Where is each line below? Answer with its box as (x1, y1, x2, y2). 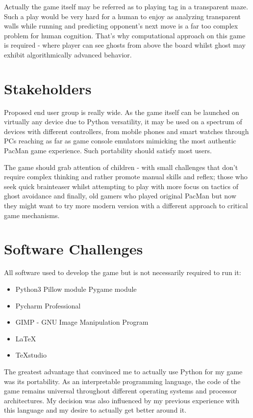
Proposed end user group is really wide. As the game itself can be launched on (4, 107, 239, 117)
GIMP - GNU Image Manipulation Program (15, 317, 149, 327)
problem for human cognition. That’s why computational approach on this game (4, 30, 246, 40)
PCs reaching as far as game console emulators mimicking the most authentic (4, 136, 236, 146)
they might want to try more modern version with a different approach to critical (4, 200, 248, 211)
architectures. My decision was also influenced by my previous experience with (4, 395, 240, 405)
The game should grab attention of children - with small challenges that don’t (4, 162, 238, 172)
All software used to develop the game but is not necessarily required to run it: (4, 267, 241, 278)
